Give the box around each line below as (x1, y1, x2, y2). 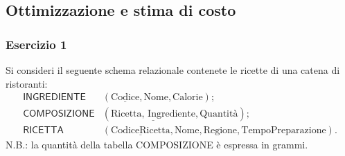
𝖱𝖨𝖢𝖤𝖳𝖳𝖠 (23, 126, 64, 136)
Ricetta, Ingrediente (111, 109, 195, 119)
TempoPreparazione (241, 126, 326, 136)
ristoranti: (6, 76, 48, 90)
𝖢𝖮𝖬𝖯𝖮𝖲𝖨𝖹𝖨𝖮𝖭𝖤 (23, 109, 95, 119)
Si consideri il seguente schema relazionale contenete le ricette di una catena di (6, 63, 340, 77)
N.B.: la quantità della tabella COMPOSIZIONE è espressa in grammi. (6, 137, 308, 152)
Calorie (172, 92, 203, 103)
